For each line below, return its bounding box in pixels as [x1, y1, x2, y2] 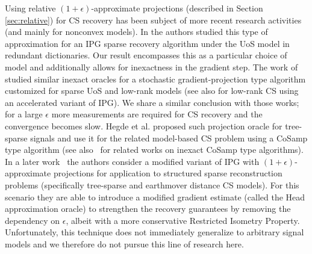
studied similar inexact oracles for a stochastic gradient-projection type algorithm [5, 72, 306, 85]
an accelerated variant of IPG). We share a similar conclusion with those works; [5, 96, 299, 108]
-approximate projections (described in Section [91, 2, 263, 14]
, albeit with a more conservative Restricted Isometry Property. [66, 214, 300, 226]
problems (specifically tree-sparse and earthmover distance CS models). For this [5, 178, 299, 191]
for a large [5, 108, 43, 120]
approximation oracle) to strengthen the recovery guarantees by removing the [5, 202, 291, 215]
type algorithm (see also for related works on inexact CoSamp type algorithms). [5, 143, 304, 156]
